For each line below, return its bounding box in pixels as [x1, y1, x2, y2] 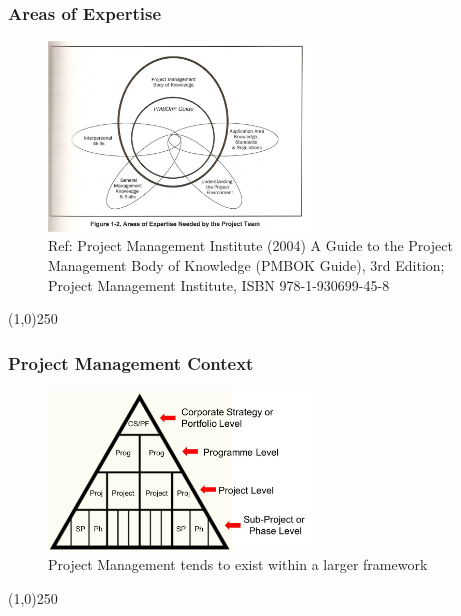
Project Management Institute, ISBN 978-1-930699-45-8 [48, 274, 390, 295]
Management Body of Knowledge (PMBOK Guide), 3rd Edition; [48, 255, 445, 276]
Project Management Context [8, 350, 254, 375]
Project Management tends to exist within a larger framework [48, 554, 428, 575]
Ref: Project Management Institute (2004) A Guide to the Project [48, 235, 453, 256]
